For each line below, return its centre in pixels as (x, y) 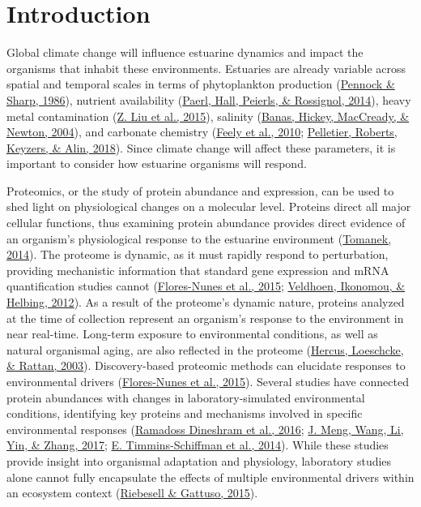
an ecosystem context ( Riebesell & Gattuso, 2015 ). (132, 493)
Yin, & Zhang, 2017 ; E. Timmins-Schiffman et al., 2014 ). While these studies (198, 445)
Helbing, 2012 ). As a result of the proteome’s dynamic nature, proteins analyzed (206, 302)
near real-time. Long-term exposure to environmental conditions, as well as (192, 334)
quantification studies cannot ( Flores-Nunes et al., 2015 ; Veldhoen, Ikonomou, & (206, 286)
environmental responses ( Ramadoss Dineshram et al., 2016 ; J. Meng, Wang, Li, (205, 429)
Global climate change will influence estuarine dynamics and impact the (185, 52)
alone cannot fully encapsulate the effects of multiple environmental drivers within (210, 477)
